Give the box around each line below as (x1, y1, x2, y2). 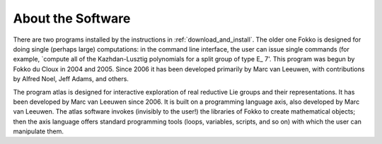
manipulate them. (13, 127, 64, 136)
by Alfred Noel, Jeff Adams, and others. (13, 75, 129, 83)
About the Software (13, 11, 131, 26)
